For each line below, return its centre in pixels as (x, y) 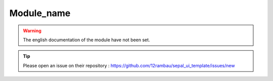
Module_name (40, 13)
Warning (32, 31)
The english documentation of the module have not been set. (86, 40)
